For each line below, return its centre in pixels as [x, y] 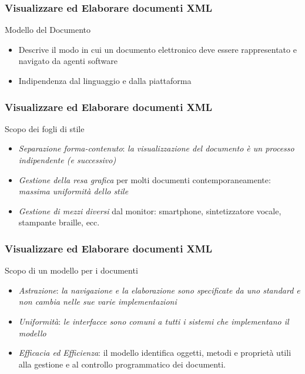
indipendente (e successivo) [67, 160]
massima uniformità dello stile [73, 191]
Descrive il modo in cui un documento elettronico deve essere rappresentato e [157, 49]
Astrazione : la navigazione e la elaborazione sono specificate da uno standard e [159, 290]
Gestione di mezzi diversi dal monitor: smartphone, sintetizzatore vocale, [150, 210]
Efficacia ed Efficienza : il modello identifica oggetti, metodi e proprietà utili [155, 353]
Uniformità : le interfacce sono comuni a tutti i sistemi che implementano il [154, 321]
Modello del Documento [48, 30]
